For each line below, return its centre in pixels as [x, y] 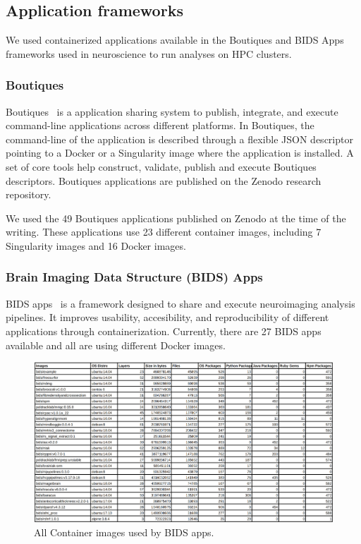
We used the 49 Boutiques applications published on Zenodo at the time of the [176, 218]
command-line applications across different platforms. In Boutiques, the [160, 125]
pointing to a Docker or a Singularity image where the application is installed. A [180, 153]
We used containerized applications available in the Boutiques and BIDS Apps [175, 40]
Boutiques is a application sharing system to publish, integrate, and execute [172, 111]
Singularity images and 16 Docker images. [96, 245]
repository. [29, 194]
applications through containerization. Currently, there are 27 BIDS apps [164, 331]
